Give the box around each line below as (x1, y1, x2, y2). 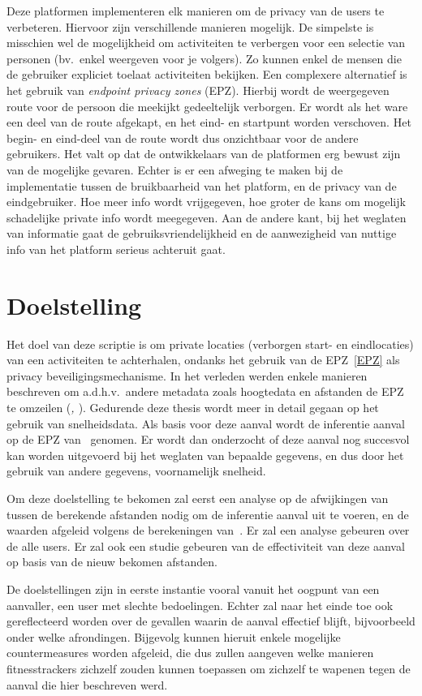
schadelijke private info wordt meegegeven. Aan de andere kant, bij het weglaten (6, 208, 407, 226)
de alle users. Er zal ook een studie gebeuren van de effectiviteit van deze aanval (6, 537, 405, 554)
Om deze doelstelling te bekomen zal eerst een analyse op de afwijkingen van (6, 489, 389, 506)
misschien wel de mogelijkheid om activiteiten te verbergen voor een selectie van (6, 34, 406, 51)
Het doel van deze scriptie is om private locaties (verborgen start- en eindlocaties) (6, 335, 414, 352)
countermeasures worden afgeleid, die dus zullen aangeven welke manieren (6, 644, 374, 661)
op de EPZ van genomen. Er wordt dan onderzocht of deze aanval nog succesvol (6, 431, 410, 448)
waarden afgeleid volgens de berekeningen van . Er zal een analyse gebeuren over (6, 522, 410, 539)
